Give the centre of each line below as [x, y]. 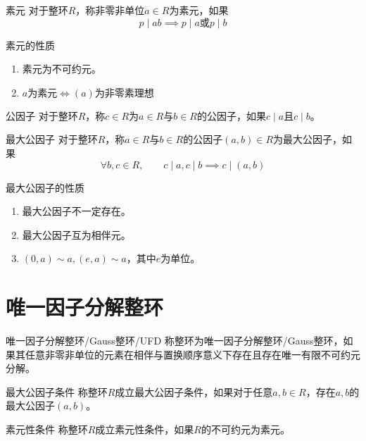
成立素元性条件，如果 [145, 429]
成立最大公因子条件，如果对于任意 [194, 391]
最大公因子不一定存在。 [76, 211]
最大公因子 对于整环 [52, 139]
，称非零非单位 [110, 10]
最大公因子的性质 [45, 187]
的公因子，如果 [232, 115]
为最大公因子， [308, 139]
